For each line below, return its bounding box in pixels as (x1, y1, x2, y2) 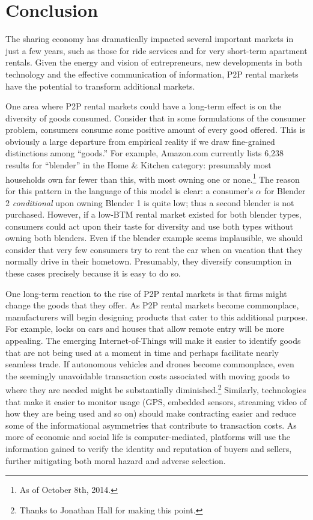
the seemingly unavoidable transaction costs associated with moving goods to (5, 369, 290, 382)
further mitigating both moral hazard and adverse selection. (5, 454, 226, 466)
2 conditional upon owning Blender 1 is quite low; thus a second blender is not (5, 196, 294, 209)
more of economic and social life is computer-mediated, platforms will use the (5, 430, 291, 443)
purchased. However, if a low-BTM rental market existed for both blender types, (5, 208, 302, 221)
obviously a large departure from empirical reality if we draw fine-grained (5, 135, 275, 147)
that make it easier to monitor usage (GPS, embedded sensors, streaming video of (5, 395, 306, 408)
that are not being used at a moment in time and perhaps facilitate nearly (5, 346, 279, 358)
